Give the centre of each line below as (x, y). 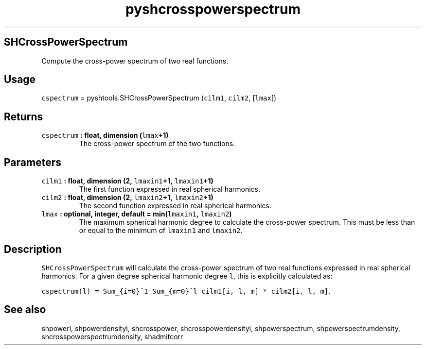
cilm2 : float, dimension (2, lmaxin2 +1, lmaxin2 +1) (127, 198)
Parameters (33, 162)
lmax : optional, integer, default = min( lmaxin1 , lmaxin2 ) (137, 214)
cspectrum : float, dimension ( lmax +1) (105, 135)
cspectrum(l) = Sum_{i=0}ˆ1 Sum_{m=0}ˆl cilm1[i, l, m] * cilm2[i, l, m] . (186, 291)
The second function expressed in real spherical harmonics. (175, 206)
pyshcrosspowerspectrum (213, 9)
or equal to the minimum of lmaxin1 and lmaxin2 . (161, 231)
